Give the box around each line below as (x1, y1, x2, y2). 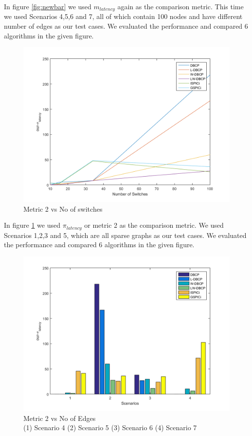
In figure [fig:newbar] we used (4, 1, 91, 11)
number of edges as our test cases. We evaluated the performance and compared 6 (4, 21, 248, 31)
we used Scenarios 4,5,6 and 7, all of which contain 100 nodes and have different (4, 11, 243, 21)
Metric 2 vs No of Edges (23, 413, 96, 423)
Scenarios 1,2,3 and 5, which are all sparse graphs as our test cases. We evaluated (4, 230, 247, 240)
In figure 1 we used (4, 220, 60, 230)
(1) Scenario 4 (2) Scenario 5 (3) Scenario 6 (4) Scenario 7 (23, 422, 197, 433)
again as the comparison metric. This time (117, 1, 244, 11)
